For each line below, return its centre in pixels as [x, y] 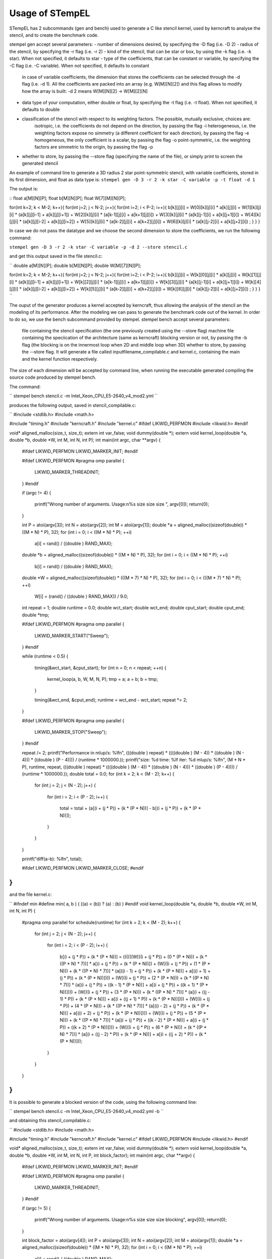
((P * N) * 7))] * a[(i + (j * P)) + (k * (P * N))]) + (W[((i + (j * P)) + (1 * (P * [135, 964]
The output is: [24, 189]
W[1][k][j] [251, 207]
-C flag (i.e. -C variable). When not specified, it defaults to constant [79, 65]
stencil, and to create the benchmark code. [54, 35]
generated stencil [40, 163]
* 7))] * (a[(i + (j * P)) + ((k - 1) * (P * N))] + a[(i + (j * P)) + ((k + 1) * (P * [134, 985]
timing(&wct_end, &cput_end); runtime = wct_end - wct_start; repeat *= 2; [111, 700]
